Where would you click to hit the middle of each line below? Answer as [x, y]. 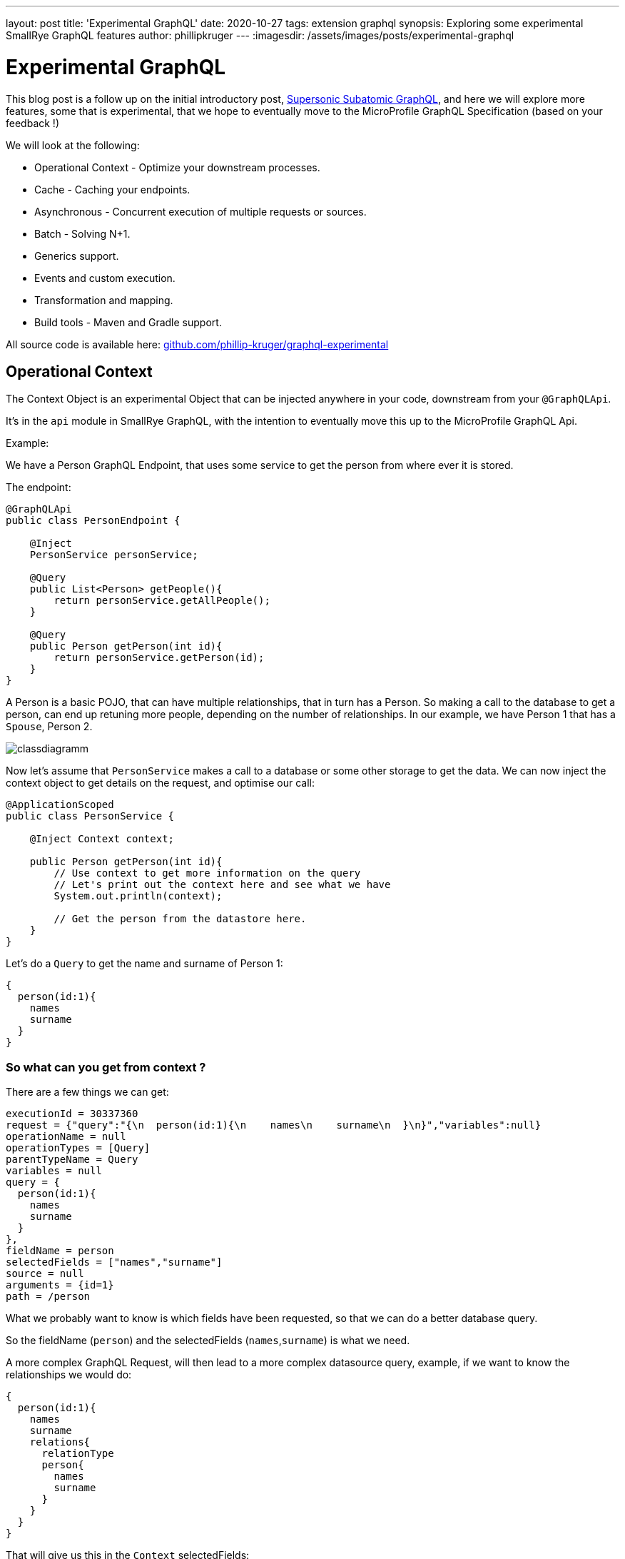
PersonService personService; [114, 555]
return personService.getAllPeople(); [162, 601]
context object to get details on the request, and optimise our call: [160, 783]
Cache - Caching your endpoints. [112, 189]
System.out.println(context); [138, 896]
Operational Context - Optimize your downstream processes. [177, 167]
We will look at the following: [73, 145]
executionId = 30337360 [72, 1114]
